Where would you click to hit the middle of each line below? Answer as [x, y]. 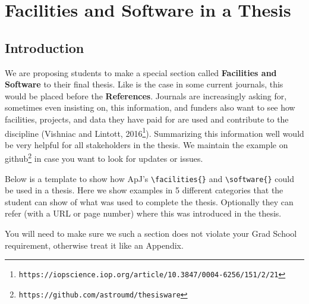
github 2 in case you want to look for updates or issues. [104, 158]
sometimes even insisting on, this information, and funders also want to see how [150, 107]
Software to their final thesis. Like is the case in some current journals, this [144, 84]
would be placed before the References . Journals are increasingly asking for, [146, 95]
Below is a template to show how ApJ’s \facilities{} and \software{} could [150, 178]
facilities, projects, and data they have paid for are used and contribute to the [147, 119]
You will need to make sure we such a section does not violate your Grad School [151, 234]
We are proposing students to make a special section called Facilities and [141, 72]
